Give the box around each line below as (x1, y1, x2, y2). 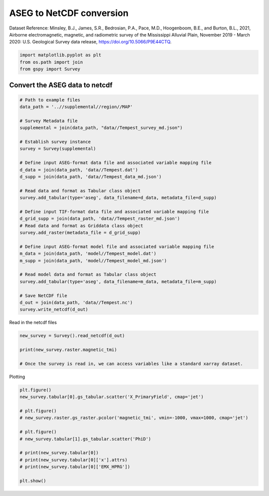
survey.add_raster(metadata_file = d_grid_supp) (19, 230, 141, 236)
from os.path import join (19, 59, 83, 65)
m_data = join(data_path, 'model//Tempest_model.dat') (19, 251, 156, 257)
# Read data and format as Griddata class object (19, 223, 143, 228)
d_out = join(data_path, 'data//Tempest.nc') (19, 300, 133, 306)
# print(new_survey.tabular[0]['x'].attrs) (19, 457, 128, 463)
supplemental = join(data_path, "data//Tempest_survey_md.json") (19, 125, 183, 131)
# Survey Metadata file (19, 118, 78, 123)
